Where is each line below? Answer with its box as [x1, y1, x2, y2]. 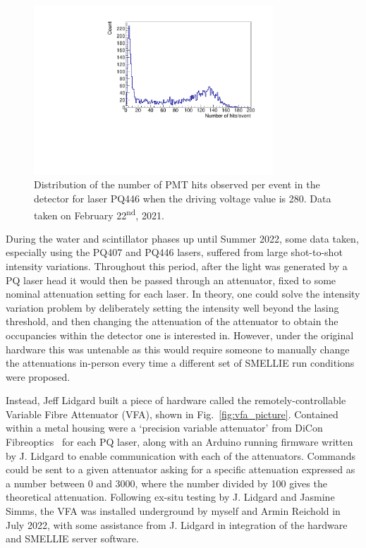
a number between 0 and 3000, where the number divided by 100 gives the [6, 475, 327, 490]
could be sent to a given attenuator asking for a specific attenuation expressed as [6, 462, 355, 477]
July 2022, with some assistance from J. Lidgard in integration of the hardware [6, 517, 348, 532]
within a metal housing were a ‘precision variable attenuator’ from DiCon [6, 420, 323, 435]
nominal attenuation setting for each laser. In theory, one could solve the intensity [6, 286, 360, 301]
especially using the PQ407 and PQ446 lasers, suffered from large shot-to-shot [6, 245, 343, 260]
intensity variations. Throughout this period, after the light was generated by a [6, 258, 348, 273]
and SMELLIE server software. [6, 531, 139, 546]
